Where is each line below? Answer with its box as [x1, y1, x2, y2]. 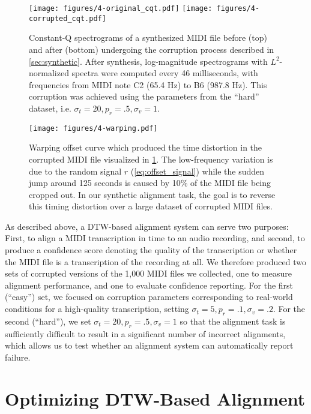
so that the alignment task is [180, 314, 286, 327]
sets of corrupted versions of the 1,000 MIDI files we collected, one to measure [5, 267, 292, 280]
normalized [29, 67, 69, 79]
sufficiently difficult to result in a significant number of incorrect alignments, [5, 327, 286, 340]
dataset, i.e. [29, 101, 71, 114]
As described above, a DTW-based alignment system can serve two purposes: [5, 220, 289, 232]
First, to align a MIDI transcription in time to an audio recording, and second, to [5, 232, 305, 244]
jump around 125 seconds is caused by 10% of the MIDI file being [29, 176, 271, 189]
